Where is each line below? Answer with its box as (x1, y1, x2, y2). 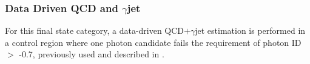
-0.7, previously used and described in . (19, 48, 164, 60)
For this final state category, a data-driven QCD (5, 24, 184, 37)
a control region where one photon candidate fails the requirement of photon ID (5, 36, 302, 48)
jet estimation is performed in (195, 24, 306, 37)
